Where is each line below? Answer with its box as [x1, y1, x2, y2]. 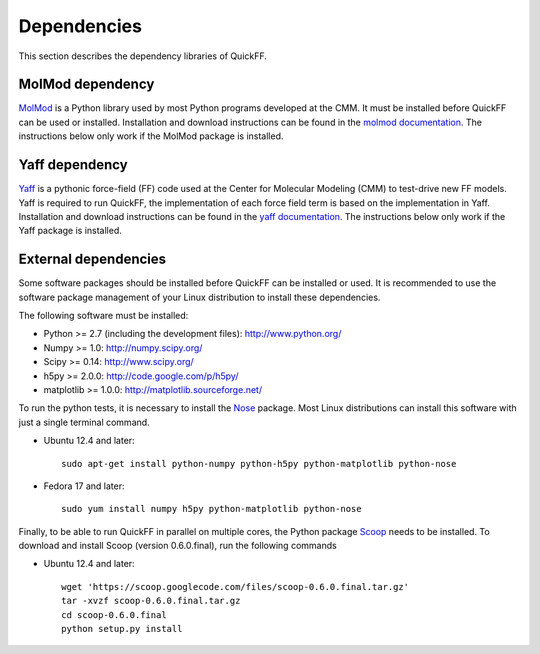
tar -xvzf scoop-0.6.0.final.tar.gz [61, 595, 241, 607]
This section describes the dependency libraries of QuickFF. [18, 50, 267, 62]
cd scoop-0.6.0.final [61, 609, 167, 620]
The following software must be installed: [18, 310, 189, 321]
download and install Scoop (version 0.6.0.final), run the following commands [18, 540, 337, 552]
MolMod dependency [18, 76, 155, 93]
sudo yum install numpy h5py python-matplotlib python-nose [61, 503, 362, 515]
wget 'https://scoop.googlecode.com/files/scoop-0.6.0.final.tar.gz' [61, 581, 410, 592]
